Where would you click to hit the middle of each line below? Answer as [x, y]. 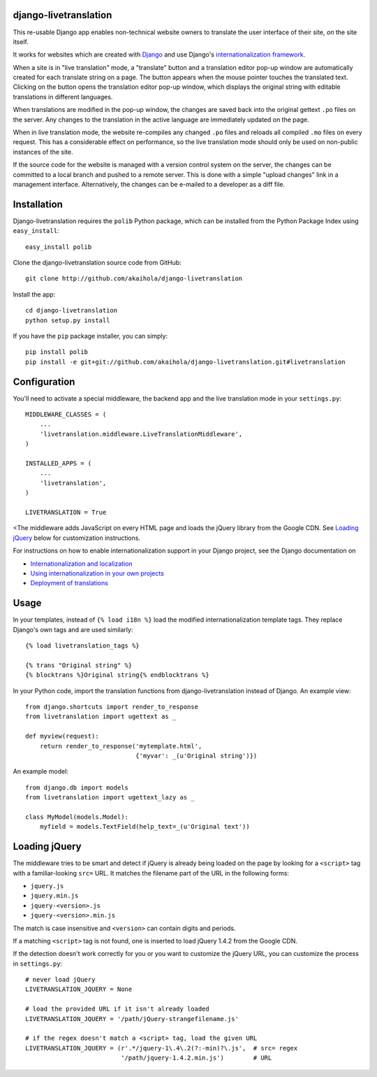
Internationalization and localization [81, 564]
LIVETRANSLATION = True [66, 512]
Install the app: [34, 294]
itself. [21, 41]
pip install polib [57, 352]
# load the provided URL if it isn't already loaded [117, 1009]
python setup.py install [68, 320]
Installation [38, 204]
